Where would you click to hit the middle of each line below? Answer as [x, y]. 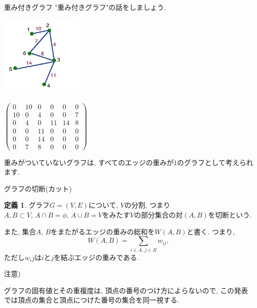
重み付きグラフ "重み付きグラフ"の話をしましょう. [85, 7]
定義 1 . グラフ [27, 205]
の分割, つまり [147, 205]
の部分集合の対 [158, 214]
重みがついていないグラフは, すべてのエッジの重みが [89, 162]
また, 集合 [20, 231]
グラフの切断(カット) [38, 188]
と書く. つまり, [211, 231]
